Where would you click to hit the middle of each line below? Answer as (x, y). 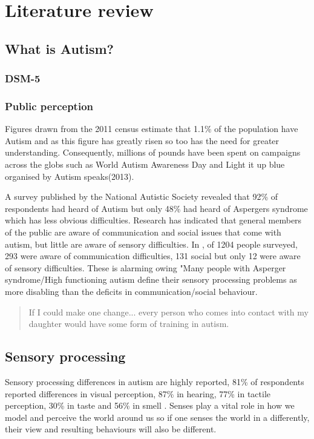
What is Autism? (59, 48)
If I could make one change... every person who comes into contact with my (168, 312)
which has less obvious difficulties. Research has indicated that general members (153, 220)
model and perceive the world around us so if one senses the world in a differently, (157, 417)
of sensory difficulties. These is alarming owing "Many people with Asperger (146, 267)
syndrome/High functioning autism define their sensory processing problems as (151, 279)
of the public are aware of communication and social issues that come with (143, 232)
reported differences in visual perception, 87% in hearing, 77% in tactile (138, 393)
